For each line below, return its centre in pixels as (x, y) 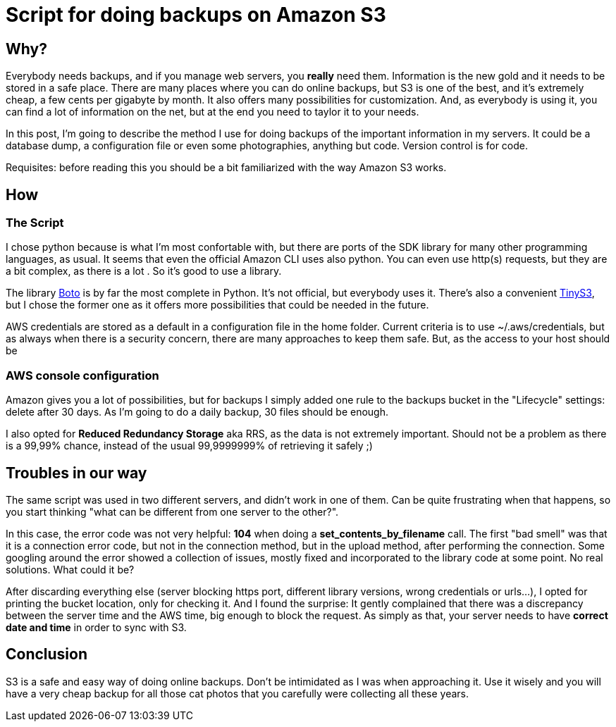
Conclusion (47, 654)
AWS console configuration (82, 375)
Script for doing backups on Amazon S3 (196, 15)
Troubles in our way (76, 473)
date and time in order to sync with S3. (96, 627)
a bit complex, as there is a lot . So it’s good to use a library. (144, 271)
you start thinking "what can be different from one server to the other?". (172, 511)
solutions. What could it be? (70, 569)
